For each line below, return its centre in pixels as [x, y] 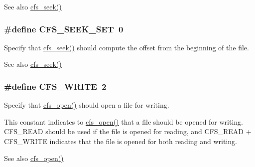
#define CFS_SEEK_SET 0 [64, 29]
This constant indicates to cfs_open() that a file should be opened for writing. [124, 121]
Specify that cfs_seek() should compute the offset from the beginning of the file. [127, 47]
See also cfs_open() [34, 158]
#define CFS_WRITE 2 [55, 86]
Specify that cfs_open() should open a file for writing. [87, 105]
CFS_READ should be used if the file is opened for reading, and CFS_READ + [128, 131]
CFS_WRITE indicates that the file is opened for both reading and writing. [121, 141]
